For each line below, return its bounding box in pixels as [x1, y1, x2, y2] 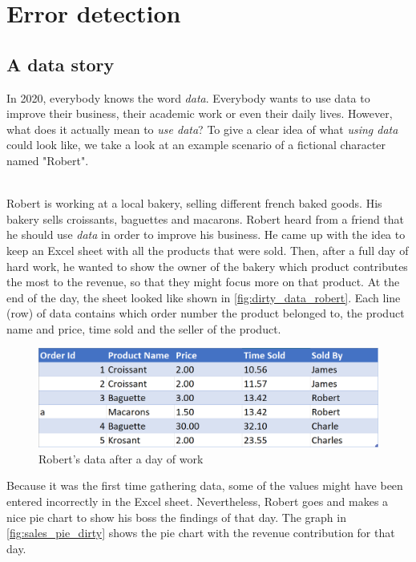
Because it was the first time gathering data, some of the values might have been [6, 477, 403, 494]
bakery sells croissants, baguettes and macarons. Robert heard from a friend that [6, 210, 405, 227]
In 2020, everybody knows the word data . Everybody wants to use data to [6, 89, 370, 106]
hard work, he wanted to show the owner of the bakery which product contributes [6, 257, 408, 274]
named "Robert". [6, 152, 89, 168]
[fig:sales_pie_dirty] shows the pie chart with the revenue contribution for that [6, 524, 395, 541]
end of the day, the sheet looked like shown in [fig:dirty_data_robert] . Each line [6, 289, 401, 305]
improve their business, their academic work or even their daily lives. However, [6, 105, 393, 122]
